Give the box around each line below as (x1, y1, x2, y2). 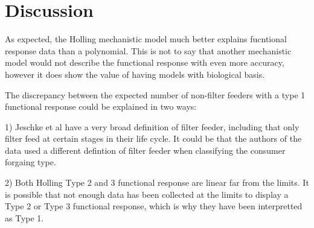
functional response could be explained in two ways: (5, 100, 197, 113)
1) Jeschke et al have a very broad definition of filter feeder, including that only (5, 120, 300, 133)
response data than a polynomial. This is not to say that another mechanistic (5, 44, 292, 57)
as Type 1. (5, 211, 44, 224)
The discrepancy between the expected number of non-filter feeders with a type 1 (5, 88, 306, 101)
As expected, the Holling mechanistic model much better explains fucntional (5, 33, 287, 45)
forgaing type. (5, 156, 56, 168)
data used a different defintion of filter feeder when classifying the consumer (5, 144, 286, 156)
